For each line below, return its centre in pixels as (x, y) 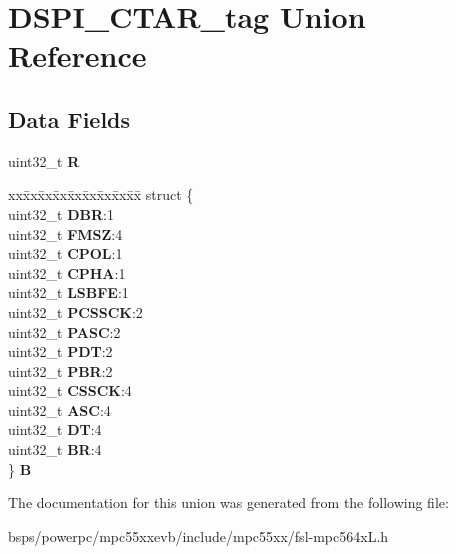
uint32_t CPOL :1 (65, 253)
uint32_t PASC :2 (64, 331)
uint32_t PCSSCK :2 (75, 311)
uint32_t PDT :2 (60, 351)
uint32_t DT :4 (55, 429)
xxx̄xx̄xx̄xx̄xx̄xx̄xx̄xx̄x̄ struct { (101, 194)
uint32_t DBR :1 (61, 213)
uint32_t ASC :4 (59, 409)
